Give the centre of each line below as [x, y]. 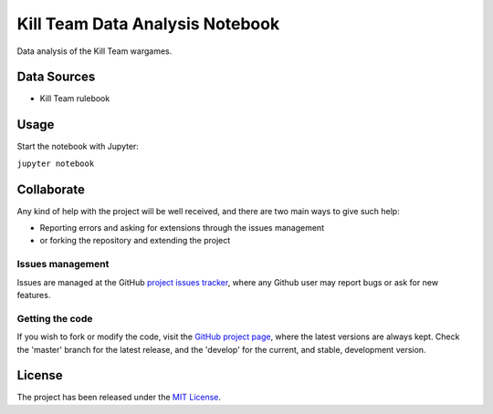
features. [34, 295]
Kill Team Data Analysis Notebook [148, 24]
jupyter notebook [56, 163]
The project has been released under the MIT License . [119, 398]
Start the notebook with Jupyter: [78, 147]
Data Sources [56, 77]
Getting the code [55, 318]
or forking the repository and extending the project [135, 241]
